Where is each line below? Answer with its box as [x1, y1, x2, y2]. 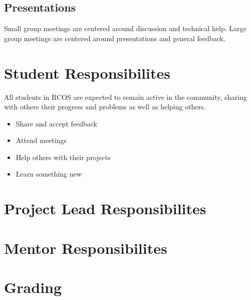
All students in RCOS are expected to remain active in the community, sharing [4, 91, 247, 102]
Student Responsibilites [4, 62, 170, 83]
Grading [4, 277, 62, 297]
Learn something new [16, 169, 82, 179]
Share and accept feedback [16, 118, 98, 128]
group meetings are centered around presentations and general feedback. [4, 33, 225, 43]
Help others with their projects [16, 152, 111, 162]
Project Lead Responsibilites [4, 198, 206, 219]
